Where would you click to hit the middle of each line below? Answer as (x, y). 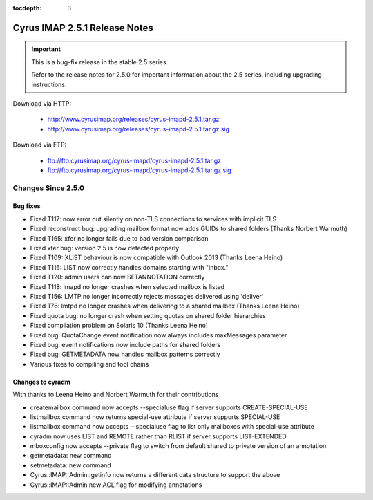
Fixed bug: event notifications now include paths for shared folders (125, 344)
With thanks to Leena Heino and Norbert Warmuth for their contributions (116, 395)
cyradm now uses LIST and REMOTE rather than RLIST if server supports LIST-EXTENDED (158, 436)
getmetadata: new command (71, 456)
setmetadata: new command (71, 465)
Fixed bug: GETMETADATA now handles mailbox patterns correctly (125, 354)
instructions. (49, 84)
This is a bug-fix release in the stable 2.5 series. (100, 62)
